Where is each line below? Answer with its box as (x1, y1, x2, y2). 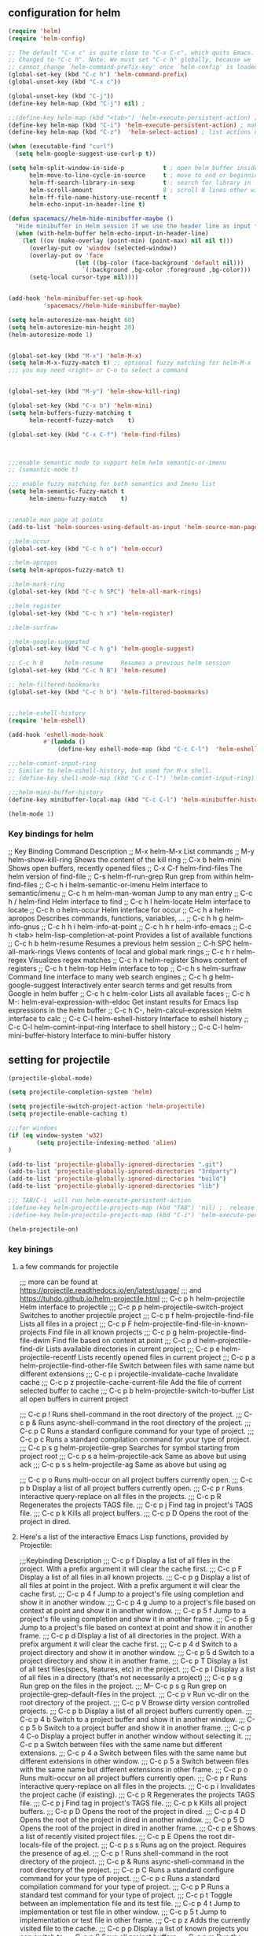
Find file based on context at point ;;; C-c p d (52, 1335, 198, 1345)
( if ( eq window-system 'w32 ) (8, 1131, 104, 1139)
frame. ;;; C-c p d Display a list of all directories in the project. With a (19, 1631, 242, 1640)
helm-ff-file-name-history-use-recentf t (28, 193, 167, 202)
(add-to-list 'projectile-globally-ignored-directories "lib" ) (8, 1183, 220, 1190)
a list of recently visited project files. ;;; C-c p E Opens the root (19, 1831, 222, 1841)
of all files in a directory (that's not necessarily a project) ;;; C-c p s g (19, 1672, 244, 1682)
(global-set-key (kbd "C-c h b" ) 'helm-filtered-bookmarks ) (8, 688, 210, 696)
